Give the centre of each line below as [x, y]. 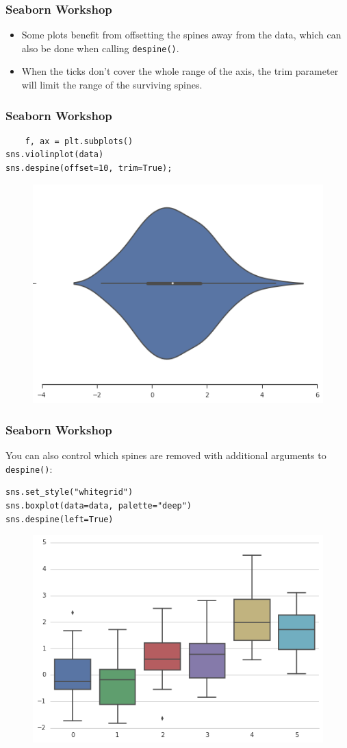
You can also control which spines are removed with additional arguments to [166, 455]
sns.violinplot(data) [55, 155]
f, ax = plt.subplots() [79, 141]
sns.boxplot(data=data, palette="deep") [99, 505]
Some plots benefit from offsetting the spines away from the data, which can [181, 35]
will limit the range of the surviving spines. [112, 85]
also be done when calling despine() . [100, 48]
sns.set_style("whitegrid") [69, 492]
